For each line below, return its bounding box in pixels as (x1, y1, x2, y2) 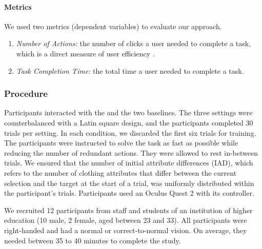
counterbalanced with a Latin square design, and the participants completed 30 (4, 117, 253, 128)
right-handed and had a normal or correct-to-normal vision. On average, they (4, 224, 247, 235)
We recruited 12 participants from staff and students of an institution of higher (4, 204, 253, 215)
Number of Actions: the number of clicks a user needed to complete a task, (16, 38, 251, 49)
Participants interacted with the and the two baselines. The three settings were (4, 107, 253, 118)
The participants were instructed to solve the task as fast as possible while (4, 137, 238, 148)
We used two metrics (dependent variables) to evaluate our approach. (4, 20, 222, 31)
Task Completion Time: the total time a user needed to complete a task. (16, 65, 244, 76)
